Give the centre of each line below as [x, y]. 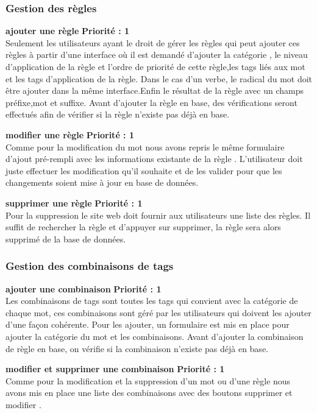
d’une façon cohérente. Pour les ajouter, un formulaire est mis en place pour [148, 324]
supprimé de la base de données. [66, 238]
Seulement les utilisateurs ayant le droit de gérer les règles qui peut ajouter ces [153, 42]
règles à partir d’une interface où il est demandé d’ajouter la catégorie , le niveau [157, 55]
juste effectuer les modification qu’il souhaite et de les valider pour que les [144, 170]
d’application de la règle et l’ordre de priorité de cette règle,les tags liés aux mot [155, 66]
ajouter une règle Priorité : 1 [68, 31]
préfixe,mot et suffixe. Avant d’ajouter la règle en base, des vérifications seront [151, 102]
